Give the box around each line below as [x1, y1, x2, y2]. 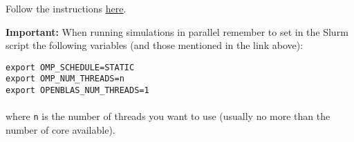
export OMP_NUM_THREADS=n [6, 74, 124, 84]
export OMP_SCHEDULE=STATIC [6, 62, 135, 72]
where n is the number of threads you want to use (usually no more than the [6, 109, 330, 123]
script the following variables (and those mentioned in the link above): [6, 38, 304, 52]
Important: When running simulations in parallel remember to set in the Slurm [6, 24, 348, 39]
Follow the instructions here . [6, 1, 127, 15]
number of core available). [6, 123, 115, 136]
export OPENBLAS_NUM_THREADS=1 [6, 85, 149, 96]
